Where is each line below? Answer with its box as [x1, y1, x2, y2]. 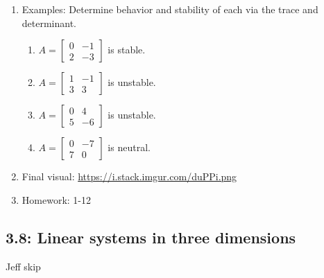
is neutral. [108, 140, 151, 155]
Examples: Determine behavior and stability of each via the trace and [22, 2, 318, 16]
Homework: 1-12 [22, 192, 91, 207]
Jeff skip [6, 259, 41, 273]
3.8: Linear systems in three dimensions [6, 226, 296, 247]
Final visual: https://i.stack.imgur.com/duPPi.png [22, 169, 237, 184]
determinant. [22, 15, 77, 30]
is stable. [108, 42, 146, 57]
